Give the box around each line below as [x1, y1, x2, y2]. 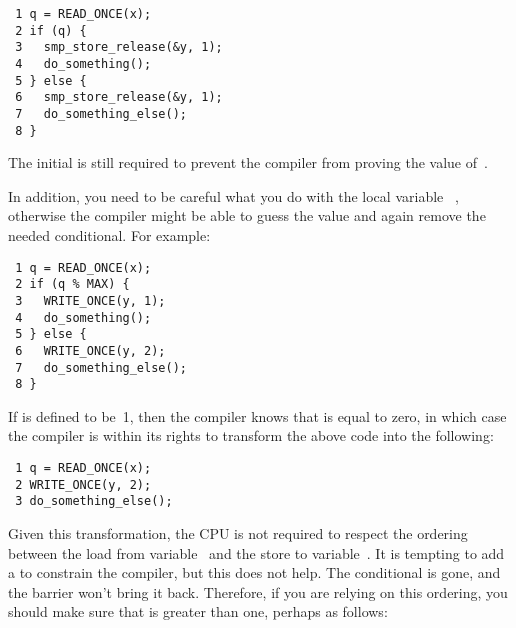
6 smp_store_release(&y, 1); [15, 90, 223, 105]
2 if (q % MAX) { [15, 277, 130, 292]
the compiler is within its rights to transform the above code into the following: [8, 425, 494, 446]
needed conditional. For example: [8, 225, 211, 246]
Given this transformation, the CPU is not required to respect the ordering [8, 523, 468, 544]
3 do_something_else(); [15, 494, 173, 509]
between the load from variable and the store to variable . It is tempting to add [8, 542, 505, 563]
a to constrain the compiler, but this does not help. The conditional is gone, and [8, 562, 501, 583]
